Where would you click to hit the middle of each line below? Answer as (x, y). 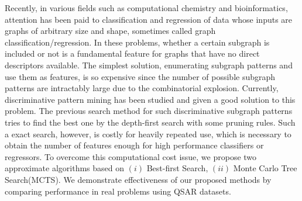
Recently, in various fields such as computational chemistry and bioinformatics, (146, 8)
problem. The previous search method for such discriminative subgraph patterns (149, 111)
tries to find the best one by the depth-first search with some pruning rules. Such (150, 122)
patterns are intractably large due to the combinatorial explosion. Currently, (142, 88)
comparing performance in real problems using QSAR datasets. (118, 191)
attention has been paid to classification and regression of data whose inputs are (149, 19)
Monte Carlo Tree (265, 168)
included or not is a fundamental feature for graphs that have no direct (132, 53)
